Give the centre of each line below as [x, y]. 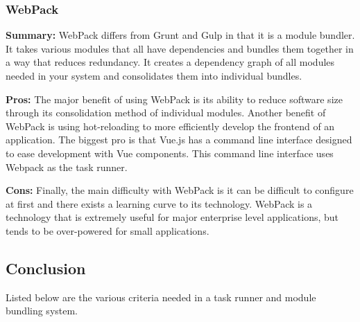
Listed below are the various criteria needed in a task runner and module [161, 297]
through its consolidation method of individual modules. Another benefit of [166, 113]
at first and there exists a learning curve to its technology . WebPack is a [159, 203]
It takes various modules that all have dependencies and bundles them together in [180, 48]
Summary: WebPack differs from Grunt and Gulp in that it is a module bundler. [180, 35]
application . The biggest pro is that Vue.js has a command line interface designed [179, 140]
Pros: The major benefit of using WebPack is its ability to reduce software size [174, 99]
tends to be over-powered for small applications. [108, 230]
